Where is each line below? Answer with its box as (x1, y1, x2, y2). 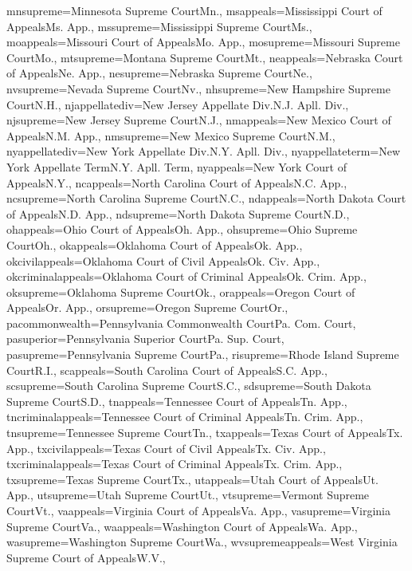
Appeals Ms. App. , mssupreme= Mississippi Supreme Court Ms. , (6, 18, 312, 34)
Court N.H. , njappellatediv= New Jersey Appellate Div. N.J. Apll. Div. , (6, 96, 349, 112)
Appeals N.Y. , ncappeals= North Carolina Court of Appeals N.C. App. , (6, 174, 347, 191)
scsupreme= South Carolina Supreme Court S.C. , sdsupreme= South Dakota (6, 377, 371, 394)
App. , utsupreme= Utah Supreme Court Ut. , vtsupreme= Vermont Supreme (6, 486, 370, 503)
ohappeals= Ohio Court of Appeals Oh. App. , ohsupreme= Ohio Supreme (6, 221, 358, 238)
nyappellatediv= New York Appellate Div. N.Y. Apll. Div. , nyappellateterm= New (6, 143, 401, 159)
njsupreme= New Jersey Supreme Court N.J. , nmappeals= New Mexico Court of (6, 112, 391, 128)
